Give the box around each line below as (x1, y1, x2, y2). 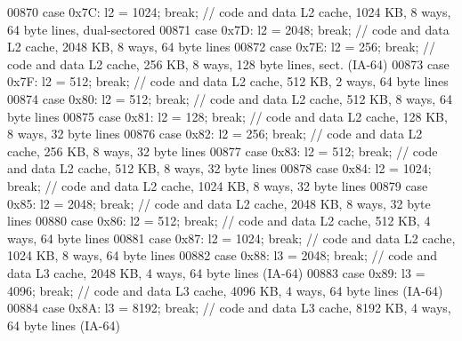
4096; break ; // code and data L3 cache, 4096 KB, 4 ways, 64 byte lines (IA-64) (7, 281, 443, 299)
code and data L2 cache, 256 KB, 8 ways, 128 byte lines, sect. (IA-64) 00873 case (7, 54, 450, 73)
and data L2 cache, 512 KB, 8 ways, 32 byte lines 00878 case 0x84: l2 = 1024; (7, 159, 432, 178)
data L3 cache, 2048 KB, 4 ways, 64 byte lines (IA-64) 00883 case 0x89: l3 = (7, 263, 426, 282)
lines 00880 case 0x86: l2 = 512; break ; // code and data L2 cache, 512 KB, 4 (7, 211, 431, 230)
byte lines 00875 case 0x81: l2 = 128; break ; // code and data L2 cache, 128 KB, (7, 107, 448, 125)
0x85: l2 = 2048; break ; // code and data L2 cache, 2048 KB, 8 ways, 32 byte (7, 194, 431, 212)
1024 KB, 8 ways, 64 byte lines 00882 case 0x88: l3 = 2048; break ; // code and (7, 246, 438, 265)
